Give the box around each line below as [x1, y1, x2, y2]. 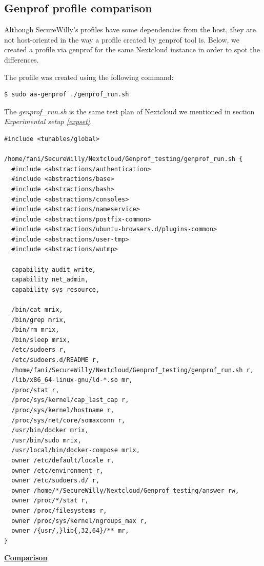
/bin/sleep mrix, [11, 336, 70, 343]
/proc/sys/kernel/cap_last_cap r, [11, 396, 129, 404]
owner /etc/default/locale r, [11, 456, 114, 464]
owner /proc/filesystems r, [11, 507, 107, 514]
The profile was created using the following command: [4, 71, 174, 82]
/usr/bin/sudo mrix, [11, 436, 82, 444]
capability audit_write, [11, 266, 96, 273]
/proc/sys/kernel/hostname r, [11, 406, 114, 414]
